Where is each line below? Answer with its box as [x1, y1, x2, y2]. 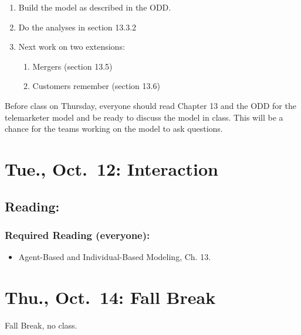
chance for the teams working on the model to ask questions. [5, 122, 223, 135]
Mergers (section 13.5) [32, 60, 113, 72]
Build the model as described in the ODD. [18, 1, 171, 13]
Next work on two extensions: [18, 40, 125, 53]
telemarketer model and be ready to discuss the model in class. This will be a [5, 111, 283, 123]
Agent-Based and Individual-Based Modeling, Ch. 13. [18, 251, 211, 263]
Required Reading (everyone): [5, 227, 150, 242]
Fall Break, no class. [5, 319, 77, 331]
